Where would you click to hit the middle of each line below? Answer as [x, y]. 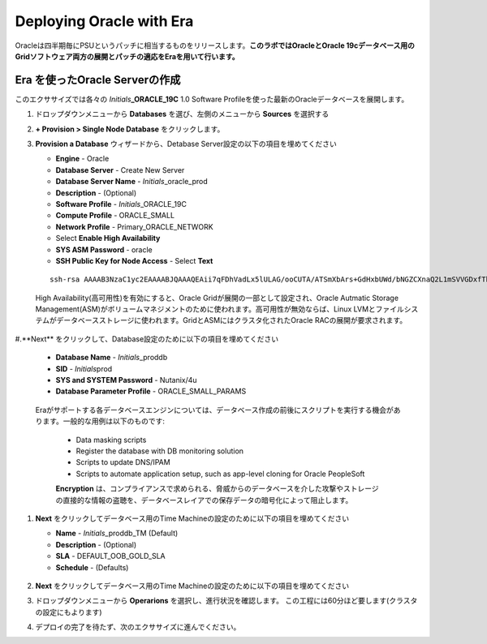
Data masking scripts [111, 440]
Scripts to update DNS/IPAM [123, 462]
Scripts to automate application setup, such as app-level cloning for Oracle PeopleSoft [220, 474]
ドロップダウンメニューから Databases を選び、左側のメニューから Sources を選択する [182, 114]
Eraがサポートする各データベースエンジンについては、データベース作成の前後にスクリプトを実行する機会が [214, 410]
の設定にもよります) [69, 612]
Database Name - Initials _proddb [112, 358]
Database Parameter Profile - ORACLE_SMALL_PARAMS [151, 391]
